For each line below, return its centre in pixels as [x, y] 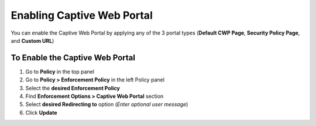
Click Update [41, 113]
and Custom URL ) [32, 40]
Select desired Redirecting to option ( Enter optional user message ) [107, 104]
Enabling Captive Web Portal [82, 15]
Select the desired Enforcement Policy [73, 88]
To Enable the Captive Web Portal [73, 58]
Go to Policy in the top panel [60, 71]
